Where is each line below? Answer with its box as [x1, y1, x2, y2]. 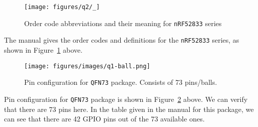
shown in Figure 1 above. [4, 44, 82, 55]
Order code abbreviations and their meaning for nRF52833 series [24, 18, 222, 28]
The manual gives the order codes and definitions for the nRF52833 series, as [4, 35, 239, 45]
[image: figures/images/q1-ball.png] [24, 62, 150, 70]
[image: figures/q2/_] [24, 4, 100, 11]
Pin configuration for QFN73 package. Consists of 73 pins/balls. [24, 77, 217, 87]
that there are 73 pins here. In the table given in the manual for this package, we [4, 103, 254, 114]
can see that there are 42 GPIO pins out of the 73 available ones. [4, 113, 205, 124]
